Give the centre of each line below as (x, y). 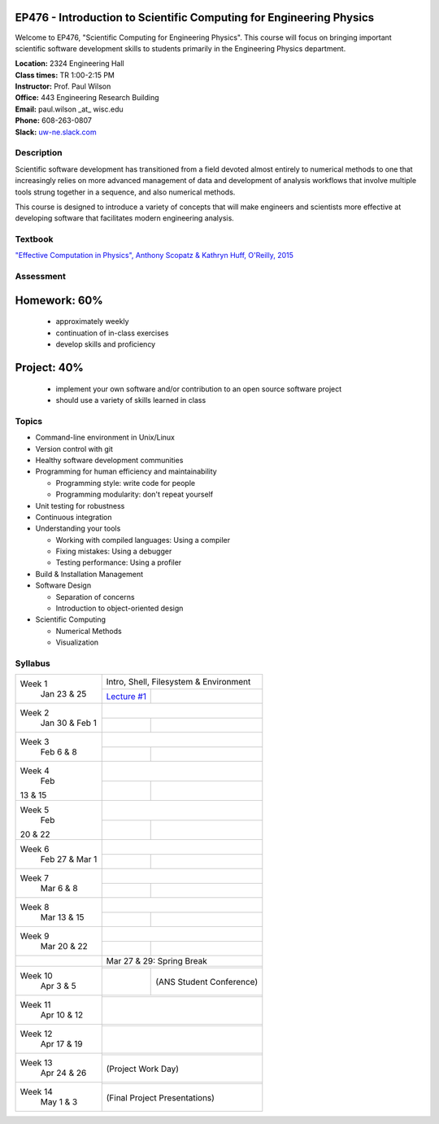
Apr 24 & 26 (63, 1073)
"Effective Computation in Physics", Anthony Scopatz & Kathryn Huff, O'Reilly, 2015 (154, 256)
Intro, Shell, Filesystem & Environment (178, 682)
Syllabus (33, 663)
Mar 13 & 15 (62, 917)
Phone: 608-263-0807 (54, 120)
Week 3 (35, 742)
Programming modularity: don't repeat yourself (135, 494)
